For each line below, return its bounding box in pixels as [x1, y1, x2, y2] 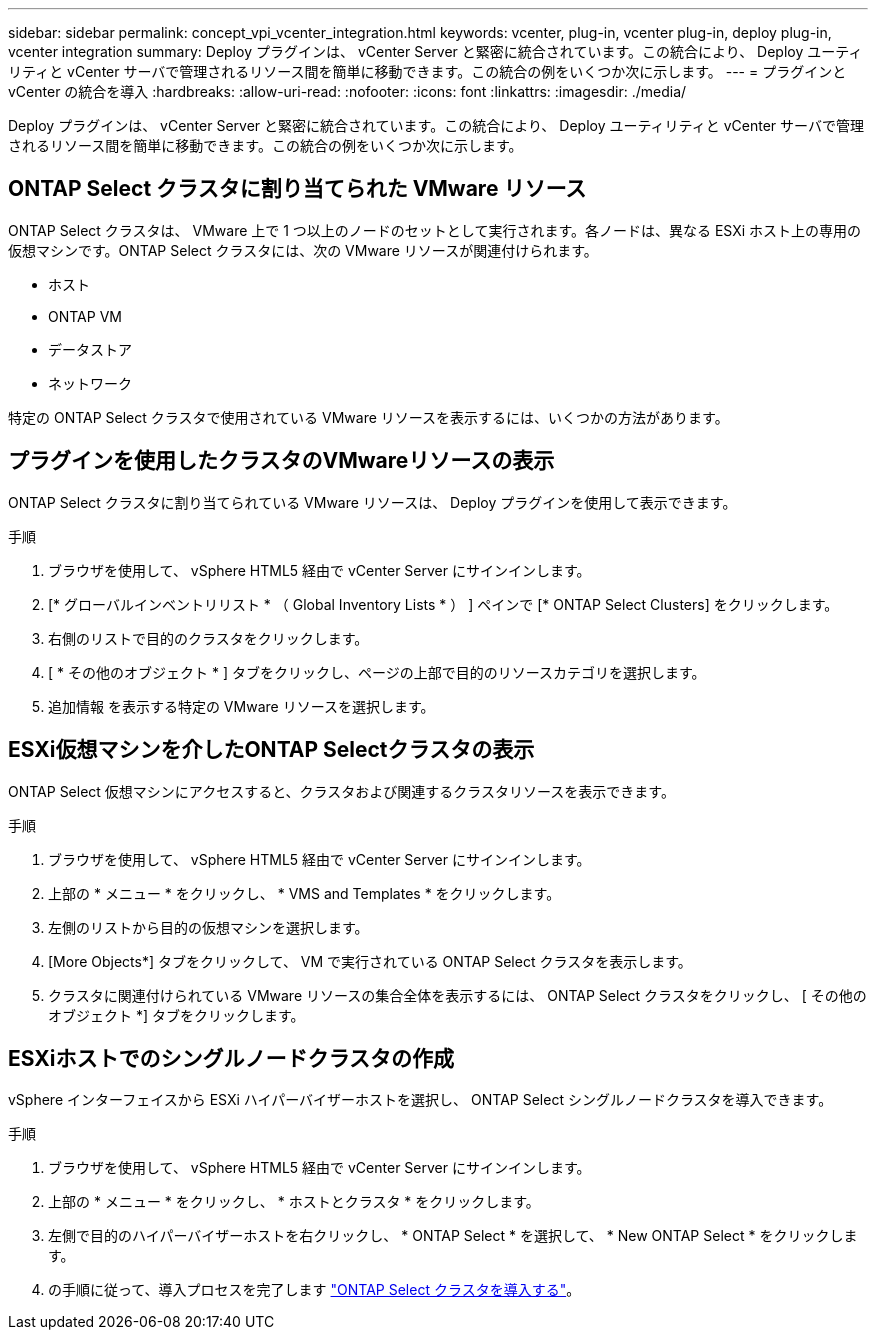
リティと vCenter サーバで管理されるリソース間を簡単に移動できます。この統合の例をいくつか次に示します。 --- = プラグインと [8, 63, 847, 80]
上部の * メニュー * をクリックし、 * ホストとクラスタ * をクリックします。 [48, 1193, 540, 1211]
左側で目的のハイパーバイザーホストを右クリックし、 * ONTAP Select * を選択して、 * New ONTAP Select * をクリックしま [48, 1227, 858, 1245]
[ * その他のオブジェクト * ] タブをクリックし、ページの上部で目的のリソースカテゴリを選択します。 [48, 663, 706, 681]
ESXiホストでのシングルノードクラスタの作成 [8, 1045, 455, 1071]
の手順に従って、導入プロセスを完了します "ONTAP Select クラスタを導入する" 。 [48, 1281, 581, 1299]
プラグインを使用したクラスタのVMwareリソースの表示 [8, 448, 555, 474]
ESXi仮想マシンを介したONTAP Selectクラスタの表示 [8, 737, 535, 763]
